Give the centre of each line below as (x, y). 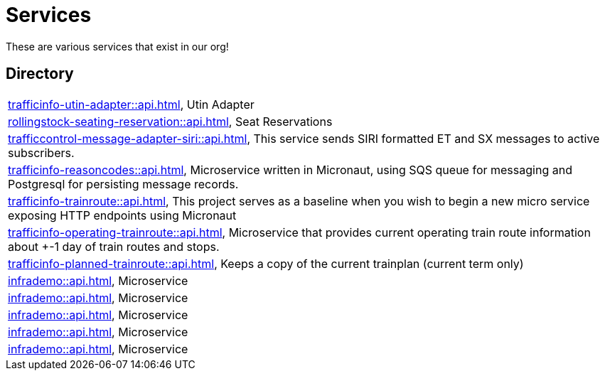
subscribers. (41, 152)
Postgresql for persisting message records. (123, 184)
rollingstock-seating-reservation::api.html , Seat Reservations (170, 121)
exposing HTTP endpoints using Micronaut (122, 215)
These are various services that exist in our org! (117, 46)
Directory (40, 74)
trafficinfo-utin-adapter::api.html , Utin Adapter (131, 104)
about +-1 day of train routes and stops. (114, 246)
